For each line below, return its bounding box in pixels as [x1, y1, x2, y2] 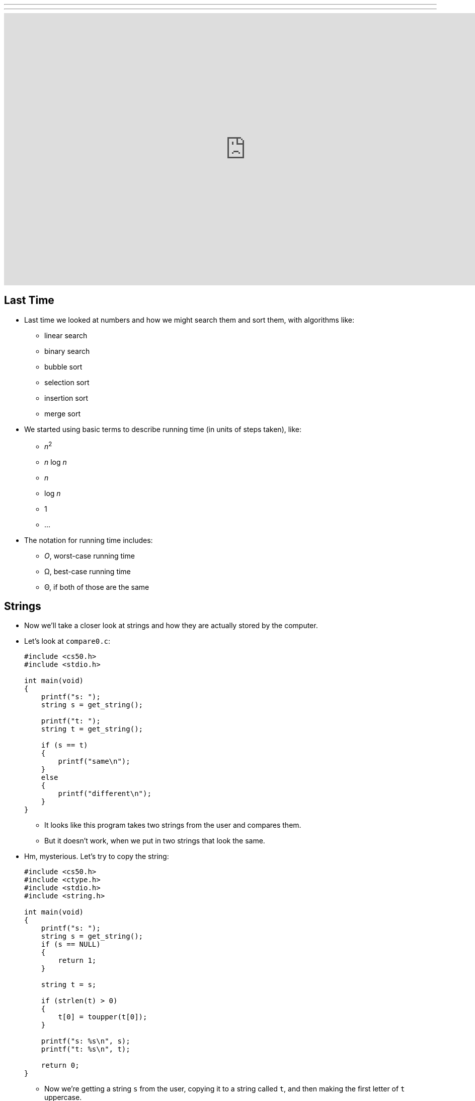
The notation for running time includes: [24, 535, 153, 544]
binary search [44, 346, 90, 355]
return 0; [41, 1061, 80, 1070]
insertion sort [44, 393, 89, 402]
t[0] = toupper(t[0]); [58, 1013, 147, 1021]
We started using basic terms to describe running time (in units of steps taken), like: [24, 424, 302, 434]
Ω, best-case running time [44, 567, 131, 576]
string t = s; [41, 981, 97, 989]
